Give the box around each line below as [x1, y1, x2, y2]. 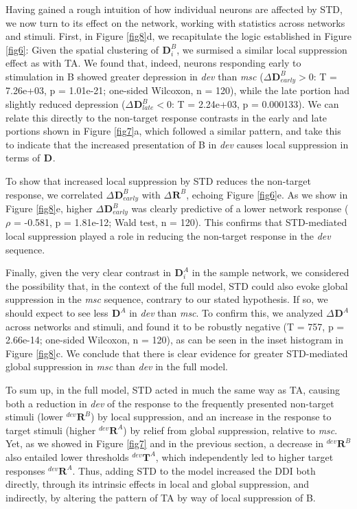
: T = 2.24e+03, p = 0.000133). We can [172, 97, 339, 111]
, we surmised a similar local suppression [176, 42, 347, 56]
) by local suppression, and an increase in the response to [90, 409, 332, 424]
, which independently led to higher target [155, 449, 334, 464]
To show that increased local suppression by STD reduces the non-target [5, 173, 311, 188]
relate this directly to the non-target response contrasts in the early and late [5, 110, 327, 124]
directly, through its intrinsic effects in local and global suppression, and [5, 477, 310, 491]
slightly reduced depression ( [5, 97, 126, 111]
